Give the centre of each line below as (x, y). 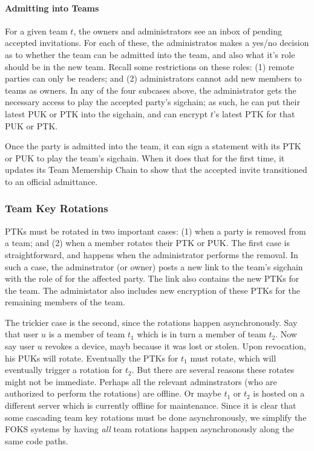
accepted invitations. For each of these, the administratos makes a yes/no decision (157, 43)
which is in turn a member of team (201, 334)
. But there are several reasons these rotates (213, 370)
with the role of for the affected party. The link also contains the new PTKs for (152, 278)
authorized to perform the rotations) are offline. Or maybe (113, 393)
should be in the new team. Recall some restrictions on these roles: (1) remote (149, 66)
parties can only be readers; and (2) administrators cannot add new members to (153, 78)
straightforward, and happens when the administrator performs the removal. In (152, 254)
